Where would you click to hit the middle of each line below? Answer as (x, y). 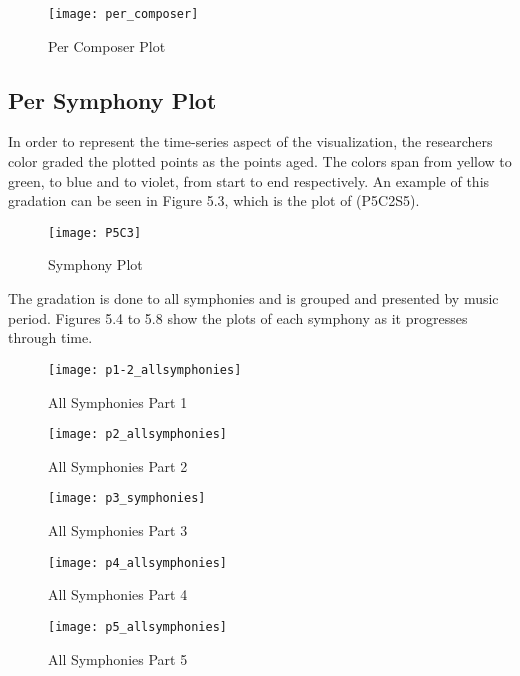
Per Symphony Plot (112, 99)
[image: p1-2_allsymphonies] (145, 369)
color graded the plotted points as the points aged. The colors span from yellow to (260, 161)
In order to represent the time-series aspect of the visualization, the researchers (250, 141)
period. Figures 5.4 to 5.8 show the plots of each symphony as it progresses (238, 317)
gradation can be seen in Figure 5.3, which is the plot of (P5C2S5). (214, 200)
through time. (50, 337)
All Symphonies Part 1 (118, 401)
